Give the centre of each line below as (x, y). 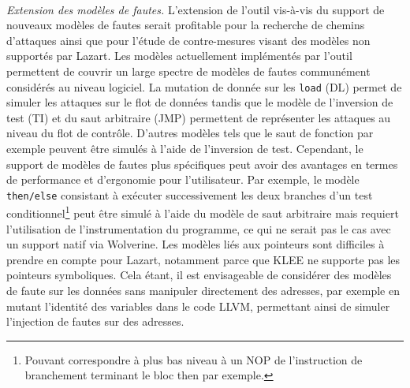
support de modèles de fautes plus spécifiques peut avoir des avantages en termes (202, 164)
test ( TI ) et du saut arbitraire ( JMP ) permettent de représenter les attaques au (199, 117)
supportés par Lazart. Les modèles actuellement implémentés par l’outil (179, 56)
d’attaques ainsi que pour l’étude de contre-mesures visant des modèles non (188, 40)
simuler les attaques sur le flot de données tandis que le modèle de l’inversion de (200, 102)
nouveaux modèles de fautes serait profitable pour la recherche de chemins (186, 25)
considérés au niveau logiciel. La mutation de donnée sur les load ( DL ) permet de (204, 86)
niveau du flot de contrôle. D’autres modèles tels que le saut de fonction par (190, 133)
